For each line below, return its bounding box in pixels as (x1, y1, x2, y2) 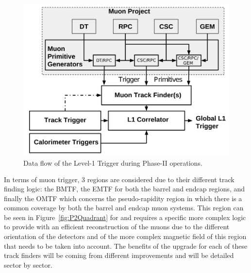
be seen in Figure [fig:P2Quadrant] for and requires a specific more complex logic (4, 212, 246, 222)
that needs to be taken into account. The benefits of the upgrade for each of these (4, 240, 248, 251)
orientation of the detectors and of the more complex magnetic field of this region (4, 231, 247, 241)
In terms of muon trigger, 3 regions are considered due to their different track (4, 174, 234, 184)
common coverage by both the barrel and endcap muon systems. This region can (4, 203, 244, 213)
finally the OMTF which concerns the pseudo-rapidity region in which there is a (4, 193, 242, 203)
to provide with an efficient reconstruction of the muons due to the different (4, 222, 230, 232)
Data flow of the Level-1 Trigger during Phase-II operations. (23, 157, 202, 168)
